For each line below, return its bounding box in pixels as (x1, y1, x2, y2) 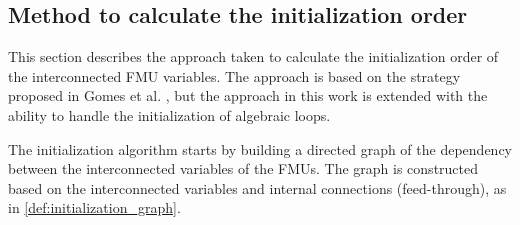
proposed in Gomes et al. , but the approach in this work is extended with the (8, 85, 488, 106)
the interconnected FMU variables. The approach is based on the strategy (8, 65, 461, 86)
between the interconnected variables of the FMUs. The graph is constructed (8, 158, 479, 179)
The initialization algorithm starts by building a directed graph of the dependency (8, 138, 512, 159)
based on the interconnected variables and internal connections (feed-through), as (8, 177, 507, 198)
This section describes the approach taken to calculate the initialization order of (8, 46, 499, 67)
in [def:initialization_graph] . (8, 197, 181, 218)
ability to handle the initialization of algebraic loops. (8, 104, 331, 125)
